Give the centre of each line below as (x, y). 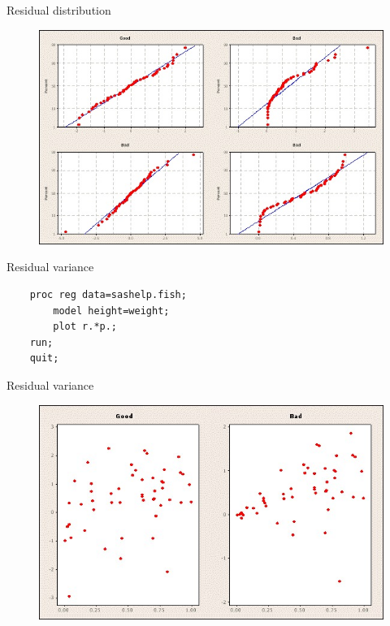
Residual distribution (59, 10)
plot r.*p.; (85, 327)
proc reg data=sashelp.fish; (108, 295)
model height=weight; (111, 311)
